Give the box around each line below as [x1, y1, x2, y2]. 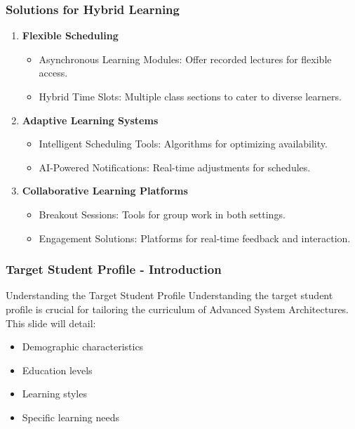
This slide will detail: [6, 315, 96, 330]
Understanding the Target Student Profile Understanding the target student [6, 288, 333, 303]
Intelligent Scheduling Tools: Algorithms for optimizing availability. [39, 136, 328, 151]
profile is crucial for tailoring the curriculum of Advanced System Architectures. [6, 301, 349, 316]
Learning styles [22, 386, 87, 401]
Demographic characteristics [22, 339, 144, 354]
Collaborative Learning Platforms [22, 183, 188, 198]
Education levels [22, 362, 93, 377]
